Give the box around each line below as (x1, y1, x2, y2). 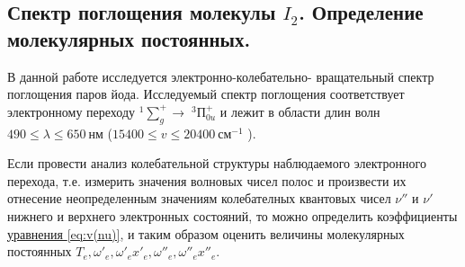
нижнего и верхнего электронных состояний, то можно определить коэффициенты (7, 206, 458, 225)
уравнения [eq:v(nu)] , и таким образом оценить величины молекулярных (7, 224, 405, 243)
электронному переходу (7, 102, 136, 120)
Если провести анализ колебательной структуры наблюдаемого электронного (7, 154, 426, 173)
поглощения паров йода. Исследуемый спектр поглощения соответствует (7, 85, 405, 103)
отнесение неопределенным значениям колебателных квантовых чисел (7, 189, 391, 208)
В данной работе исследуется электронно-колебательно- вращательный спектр (7, 67, 434, 85)
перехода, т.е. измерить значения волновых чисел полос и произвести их (7, 171, 407, 190)
